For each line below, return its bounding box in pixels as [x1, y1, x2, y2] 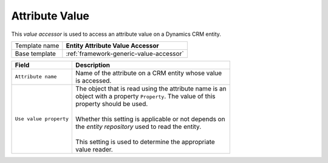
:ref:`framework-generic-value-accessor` [66, 49, 185, 58]
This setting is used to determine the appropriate [75, 137, 215, 146]
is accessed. [75, 76, 112, 85]
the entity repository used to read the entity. [75, 122, 202, 131]
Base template [15, 49, 56, 58]
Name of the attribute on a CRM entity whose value [75, 69, 222, 77]
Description [75, 61, 111, 69]
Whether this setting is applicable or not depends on [75, 114, 225, 123]
